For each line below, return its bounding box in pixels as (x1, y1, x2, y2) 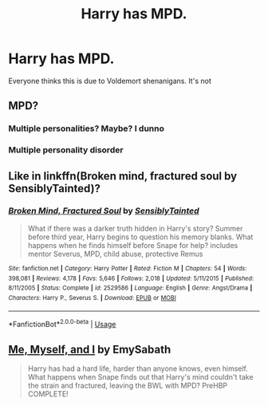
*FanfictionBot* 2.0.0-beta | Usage (8, 318, 116, 329)
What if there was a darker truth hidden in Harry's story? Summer (27, 223, 243, 233)
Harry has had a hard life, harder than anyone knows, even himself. (27, 364, 249, 373)
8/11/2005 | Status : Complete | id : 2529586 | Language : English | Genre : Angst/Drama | (8, 284, 253, 292)
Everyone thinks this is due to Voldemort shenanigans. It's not (8, 76, 211, 85)
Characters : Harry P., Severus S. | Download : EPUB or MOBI (8, 294, 177, 302)
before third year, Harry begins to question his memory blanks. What (27, 232, 254, 242)
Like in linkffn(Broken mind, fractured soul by (8, 169, 238, 183)
